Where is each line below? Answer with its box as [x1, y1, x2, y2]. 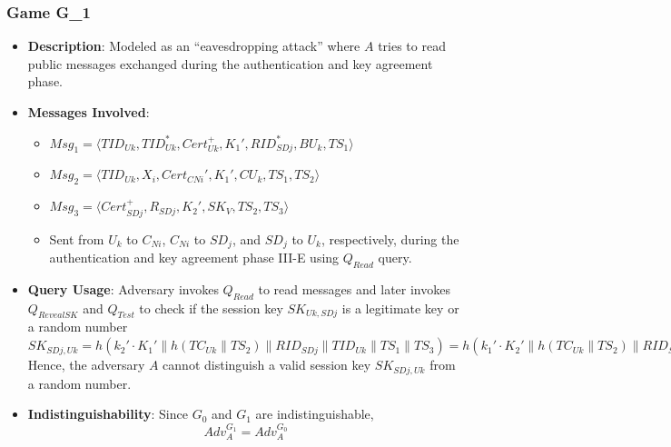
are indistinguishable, [255, 404, 374, 423]
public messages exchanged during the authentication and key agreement [27, 54, 433, 73]
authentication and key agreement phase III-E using [49, 248, 340, 267]
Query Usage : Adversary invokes [27, 279, 219, 298]
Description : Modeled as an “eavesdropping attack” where [27, 36, 360, 55]
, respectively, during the [321, 229, 459, 248]
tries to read [378, 36, 446, 55]
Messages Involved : [27, 103, 150, 121]
